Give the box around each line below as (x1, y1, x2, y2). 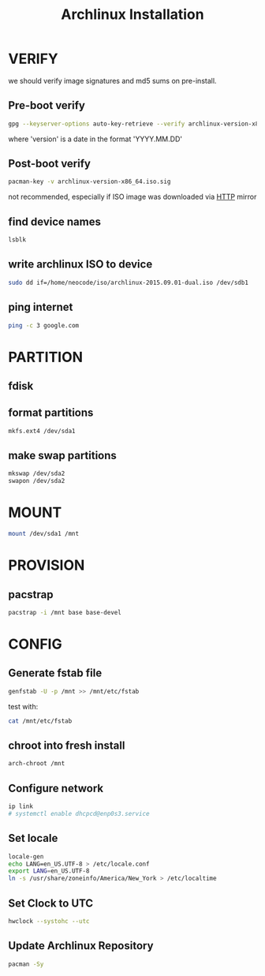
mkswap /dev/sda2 (8, 469, 65, 478)
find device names (8, 215, 101, 228)
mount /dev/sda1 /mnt (8, 530, 80, 538)
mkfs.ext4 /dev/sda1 (8, 427, 77, 435)
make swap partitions (8, 449, 117, 462)
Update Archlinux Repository (8, 939, 154, 952)
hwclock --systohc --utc (8, 918, 90, 926)
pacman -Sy (8, 960, 44, 968)
